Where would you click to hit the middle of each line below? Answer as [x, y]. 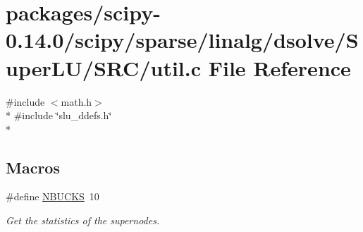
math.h [76, 101]
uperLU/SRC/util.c [104, 67]
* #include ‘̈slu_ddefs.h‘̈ [59, 115]
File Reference [279, 67]
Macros [33, 167]
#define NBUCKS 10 [53, 196]
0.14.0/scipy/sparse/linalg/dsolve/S [182, 40]
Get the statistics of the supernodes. [83, 220]
